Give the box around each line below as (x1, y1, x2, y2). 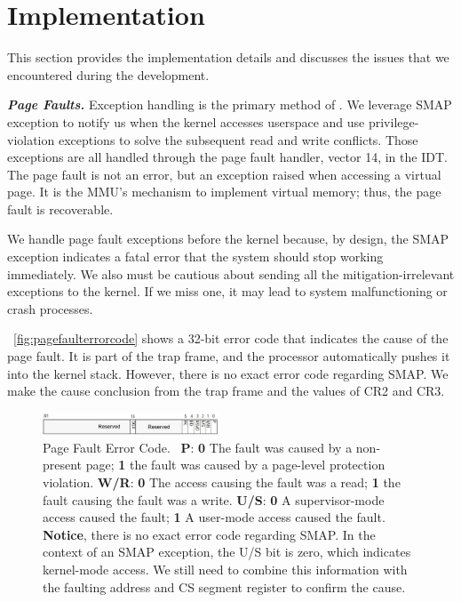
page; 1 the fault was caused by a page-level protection (85, 455, 385, 474)
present (43, 455, 83, 474)
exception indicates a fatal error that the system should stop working (7, 247, 384, 266)
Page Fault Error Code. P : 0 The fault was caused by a (43, 437, 353, 456)
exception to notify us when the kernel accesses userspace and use (7, 112, 365, 131)
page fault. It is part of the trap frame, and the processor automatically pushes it (7, 347, 450, 365)
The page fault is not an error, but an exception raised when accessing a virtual (7, 165, 441, 183)
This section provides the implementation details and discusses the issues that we (7, 48, 449, 67)
